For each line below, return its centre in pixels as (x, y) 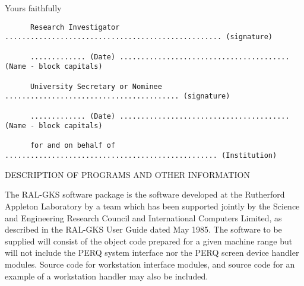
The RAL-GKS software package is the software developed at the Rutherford (145, 194)
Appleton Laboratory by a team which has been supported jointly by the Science (152, 206)
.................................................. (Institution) (141, 156)
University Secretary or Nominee (96, 86)
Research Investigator (75, 27)
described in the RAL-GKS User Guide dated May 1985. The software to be (143, 229)
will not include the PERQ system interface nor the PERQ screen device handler (152, 252)
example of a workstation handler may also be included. (107, 276)
